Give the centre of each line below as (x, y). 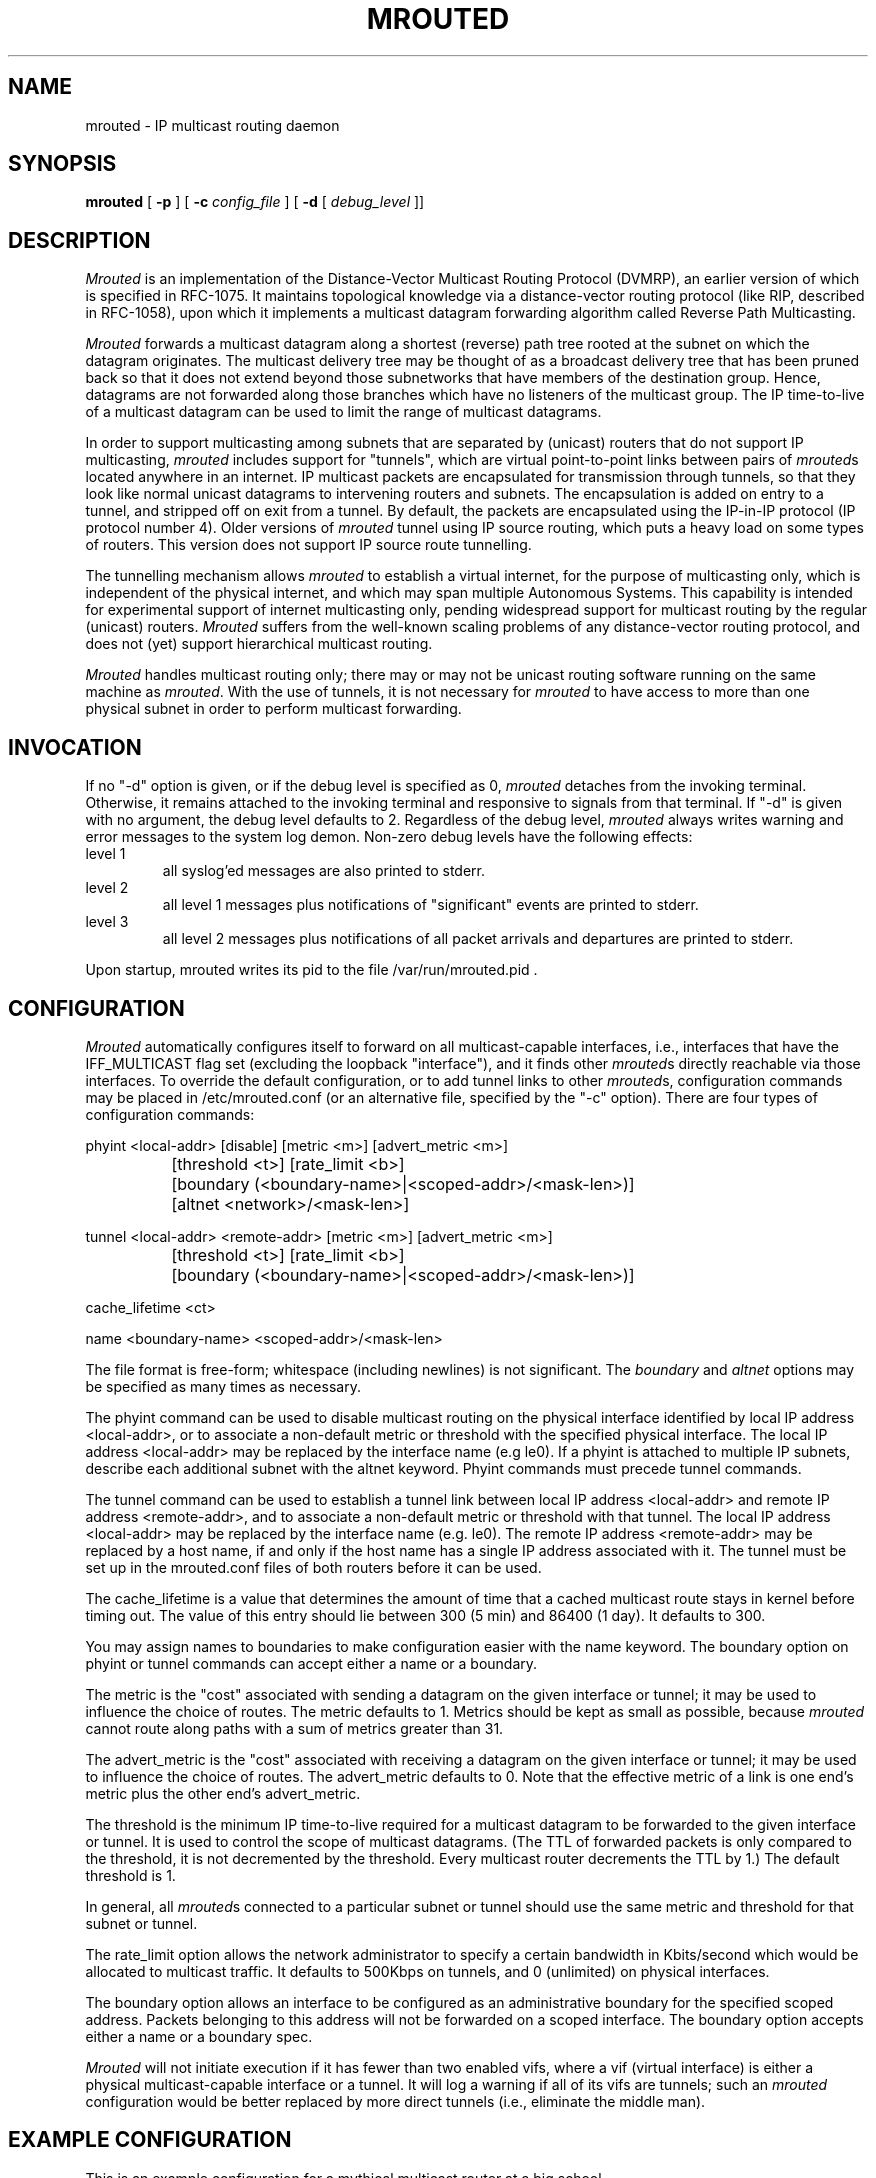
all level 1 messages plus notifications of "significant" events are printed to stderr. (430, 905)
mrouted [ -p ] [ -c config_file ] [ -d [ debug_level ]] (255, 202)
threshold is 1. (130, 1875)
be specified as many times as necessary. (223, 1386)
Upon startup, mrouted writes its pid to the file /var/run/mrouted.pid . (311, 970)
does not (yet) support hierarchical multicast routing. (259, 644)
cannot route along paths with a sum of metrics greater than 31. (294, 1728)
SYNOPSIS (62, 164)
